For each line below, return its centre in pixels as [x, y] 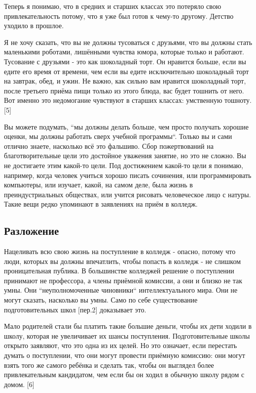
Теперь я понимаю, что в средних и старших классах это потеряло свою [113, 6]
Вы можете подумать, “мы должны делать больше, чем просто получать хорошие [126, 126]
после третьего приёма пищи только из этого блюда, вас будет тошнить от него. [124, 90]
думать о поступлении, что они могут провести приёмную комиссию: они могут [125, 355]
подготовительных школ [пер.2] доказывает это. [75, 309]
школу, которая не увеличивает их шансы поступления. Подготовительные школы [127, 335]
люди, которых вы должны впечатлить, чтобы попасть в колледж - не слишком [123, 261]
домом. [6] [19, 384]
